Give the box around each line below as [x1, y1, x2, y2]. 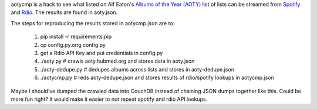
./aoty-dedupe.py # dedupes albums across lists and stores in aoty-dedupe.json [40, 66, 235, 73]
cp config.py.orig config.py [40, 41, 106, 48]
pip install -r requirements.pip [40, 33, 112, 40]
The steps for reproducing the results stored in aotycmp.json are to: [11, 19, 175, 26]
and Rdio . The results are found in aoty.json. [11, 9, 118, 16]
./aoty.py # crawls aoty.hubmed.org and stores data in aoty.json [40, 57, 195, 64]
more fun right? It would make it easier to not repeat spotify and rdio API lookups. [11, 96, 208, 103]
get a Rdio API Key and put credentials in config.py [40, 49, 163, 56]
